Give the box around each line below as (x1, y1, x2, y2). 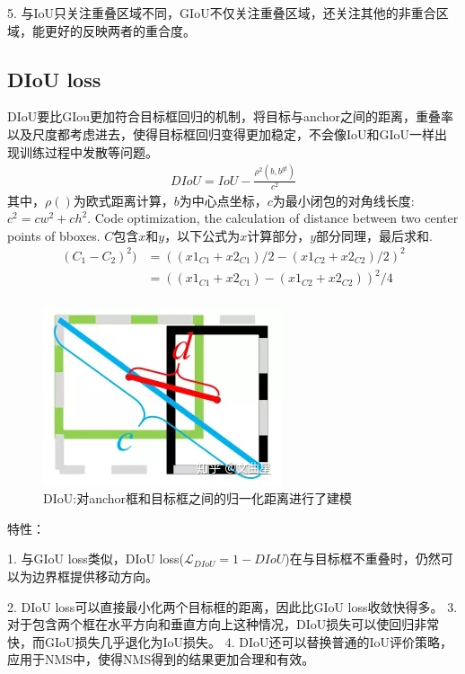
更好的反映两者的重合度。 (44, 21, 196, 40)
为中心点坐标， (179, 191, 268, 209)
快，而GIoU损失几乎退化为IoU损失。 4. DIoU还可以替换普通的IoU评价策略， (7, 632, 453, 651)
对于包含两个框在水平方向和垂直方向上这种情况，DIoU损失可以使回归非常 (7, 615, 440, 634)
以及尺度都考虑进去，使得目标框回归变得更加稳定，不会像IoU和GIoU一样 (7, 124, 435, 143)
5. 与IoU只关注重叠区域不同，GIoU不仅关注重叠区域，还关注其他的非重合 (7, 4, 436, 22)
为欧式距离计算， (73, 191, 174, 209)
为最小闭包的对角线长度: (272, 191, 415, 209)
